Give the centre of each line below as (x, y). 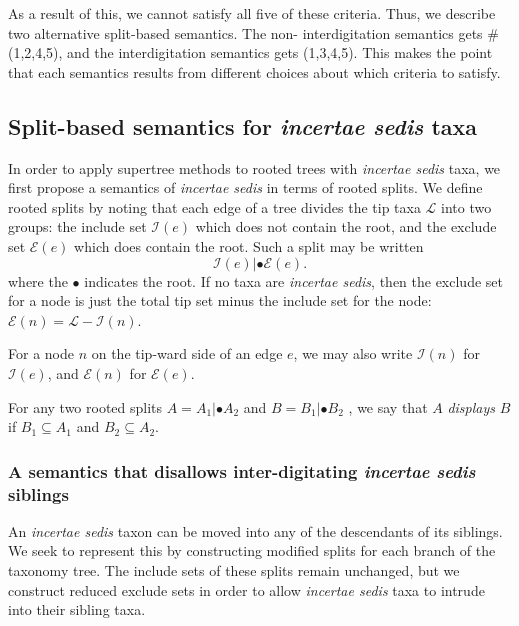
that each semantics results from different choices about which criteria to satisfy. (254, 71)
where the (38, 280)
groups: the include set (77, 226)
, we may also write (353, 353)
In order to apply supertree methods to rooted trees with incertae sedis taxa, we (254, 167)
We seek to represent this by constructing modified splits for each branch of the (252, 550)
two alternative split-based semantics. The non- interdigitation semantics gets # (253, 32)
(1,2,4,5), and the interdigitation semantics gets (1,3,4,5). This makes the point (250, 52)
